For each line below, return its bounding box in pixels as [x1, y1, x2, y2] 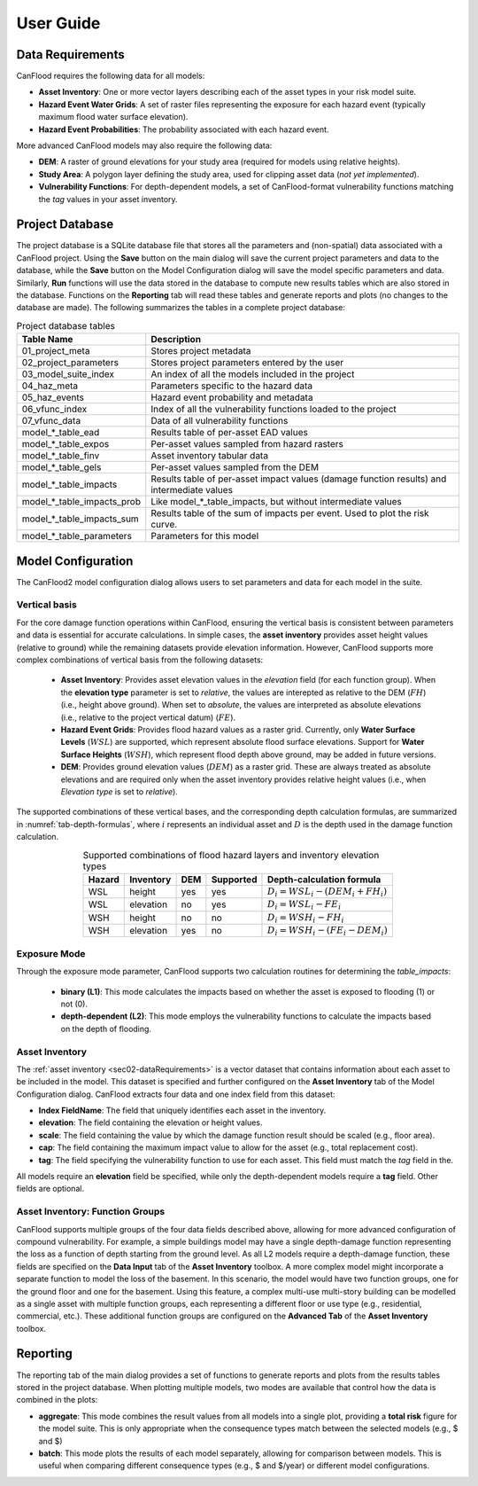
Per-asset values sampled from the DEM [150, 461, 319, 473]
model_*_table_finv [21, 450, 100, 462]
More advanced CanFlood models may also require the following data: [16, 140, 273, 151]
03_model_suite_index [21, 368, 115, 380]
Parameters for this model [150, 530, 259, 543]
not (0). [60, 998, 89, 1009]
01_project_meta [21, 345, 90, 357]
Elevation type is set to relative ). [60, 786, 179, 797]
